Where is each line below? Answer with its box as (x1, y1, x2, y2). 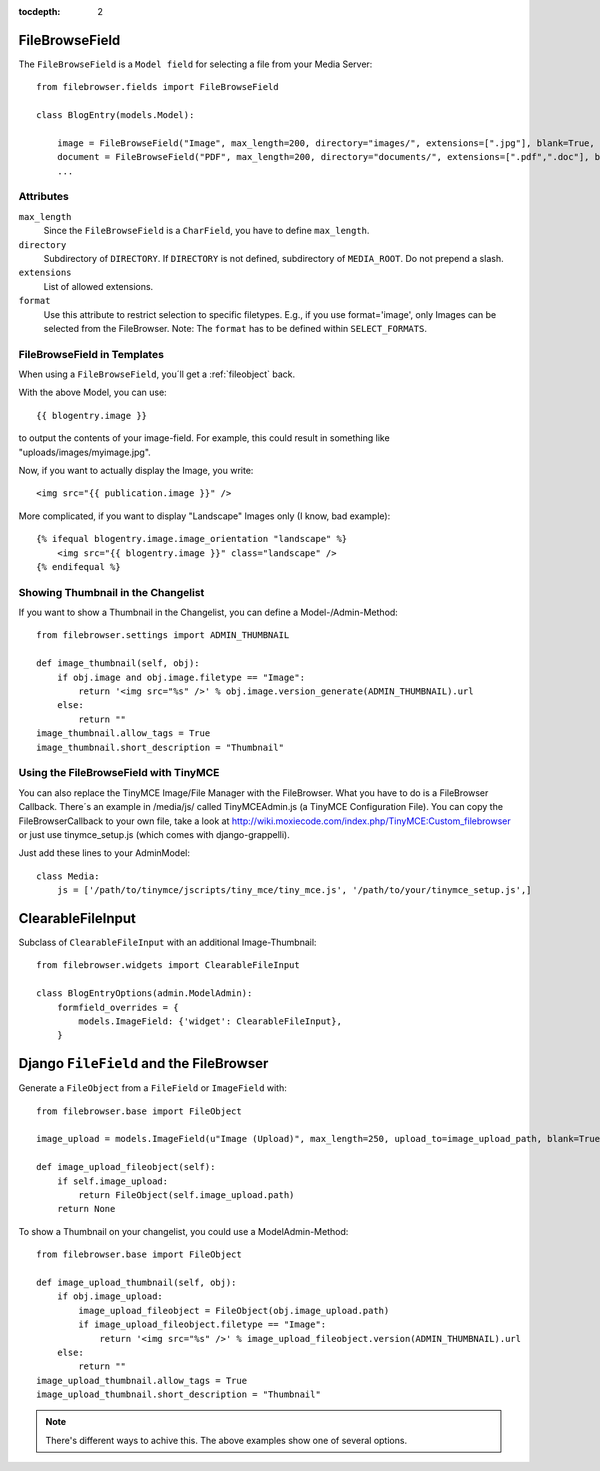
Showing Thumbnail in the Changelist (18, 585, 205, 599)
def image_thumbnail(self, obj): (36, 658, 200, 669)
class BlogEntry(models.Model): (36, 110, 195, 121)
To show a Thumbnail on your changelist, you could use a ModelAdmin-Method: (18, 1225, 349, 1237)
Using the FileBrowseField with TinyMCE (18, 766, 220, 780)
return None (56, 1203, 116, 1215)
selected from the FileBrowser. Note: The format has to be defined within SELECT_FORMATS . (43, 322, 427, 334)
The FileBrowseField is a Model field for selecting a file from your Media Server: (18, 58, 373, 70)
